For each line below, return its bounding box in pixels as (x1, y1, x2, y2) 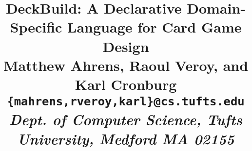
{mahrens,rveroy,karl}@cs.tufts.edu (7, 95, 245, 109)
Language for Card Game (67, 17, 242, 37)
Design (102, 36, 149, 56)
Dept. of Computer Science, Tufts (9, 109, 242, 130)
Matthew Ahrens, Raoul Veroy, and (3, 55, 249, 75)
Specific (10, 17, 62, 37)
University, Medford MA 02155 (17, 128, 234, 149)
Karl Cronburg (75, 74, 177, 94)
